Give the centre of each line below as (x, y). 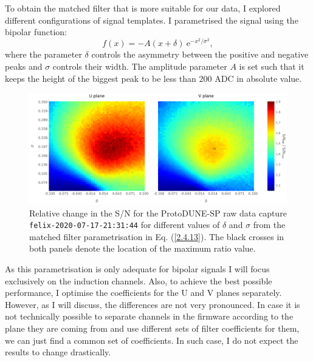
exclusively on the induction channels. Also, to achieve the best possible (139, 280)
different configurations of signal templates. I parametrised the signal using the (152, 20)
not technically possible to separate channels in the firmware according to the (149, 316)
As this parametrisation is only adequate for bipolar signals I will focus (137, 269)
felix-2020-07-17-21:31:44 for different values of (125, 225)
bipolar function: (36, 32)
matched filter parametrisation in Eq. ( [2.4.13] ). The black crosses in (157, 236)
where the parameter (43, 54)
